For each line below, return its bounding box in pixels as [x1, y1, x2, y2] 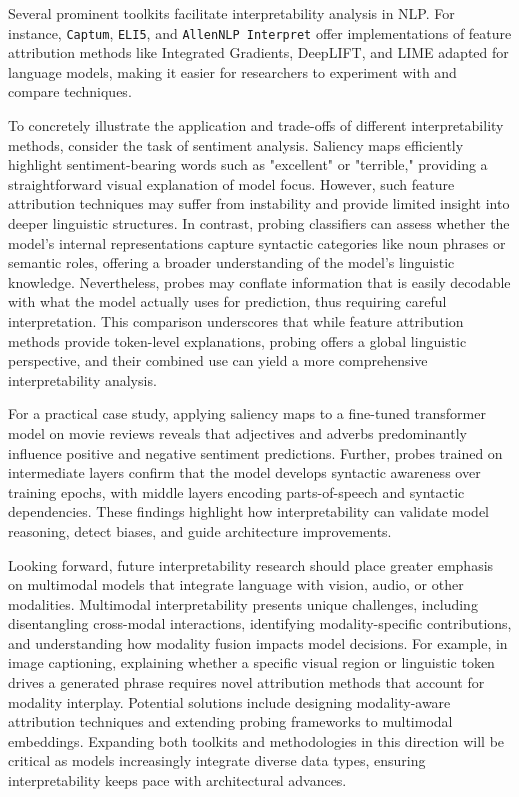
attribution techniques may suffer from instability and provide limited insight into [8, 193, 510, 214]
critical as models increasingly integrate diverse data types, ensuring [8, 750, 426, 771]
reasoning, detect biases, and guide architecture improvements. [8, 520, 392, 541]
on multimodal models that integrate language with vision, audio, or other [8, 574, 464, 595]
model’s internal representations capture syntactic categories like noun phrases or [8, 232, 506, 253]
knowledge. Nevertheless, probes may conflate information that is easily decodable [8, 271, 511, 292]
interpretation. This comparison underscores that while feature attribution [8, 310, 464, 331]
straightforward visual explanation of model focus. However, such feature [8, 173, 455, 194]
